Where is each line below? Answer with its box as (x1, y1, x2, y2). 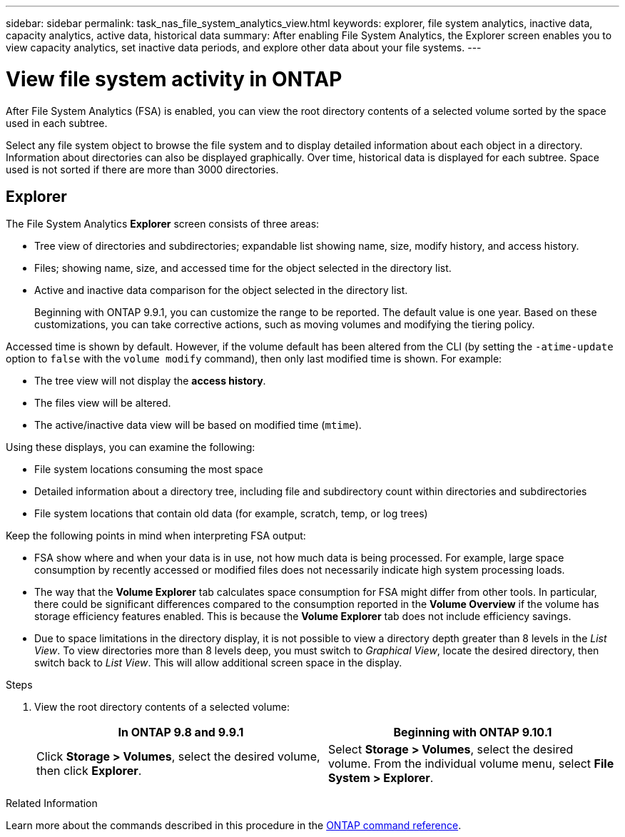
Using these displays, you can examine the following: (6, 441, 255, 454)
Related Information (6, 797, 98, 810)
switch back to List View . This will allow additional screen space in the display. (34, 656, 402, 669)
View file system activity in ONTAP (6, 66, 342, 91)
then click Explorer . (36, 764, 142, 778)
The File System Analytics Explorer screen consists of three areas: (6, 218, 320, 230)
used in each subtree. (6, 116, 108, 129)
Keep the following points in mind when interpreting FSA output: (6, 529, 306, 542)
